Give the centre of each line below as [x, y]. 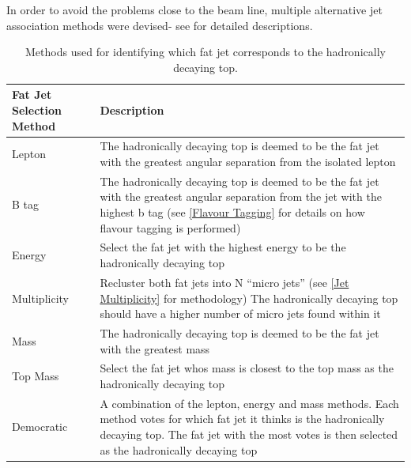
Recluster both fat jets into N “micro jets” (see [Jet [224, 282]
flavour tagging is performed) [170, 227]
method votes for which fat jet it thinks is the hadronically [242, 419]
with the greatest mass [155, 348]
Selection [37, 109]
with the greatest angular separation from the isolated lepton [248, 161]
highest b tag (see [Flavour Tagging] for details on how [232, 212]
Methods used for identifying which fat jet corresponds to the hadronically [205, 52]
